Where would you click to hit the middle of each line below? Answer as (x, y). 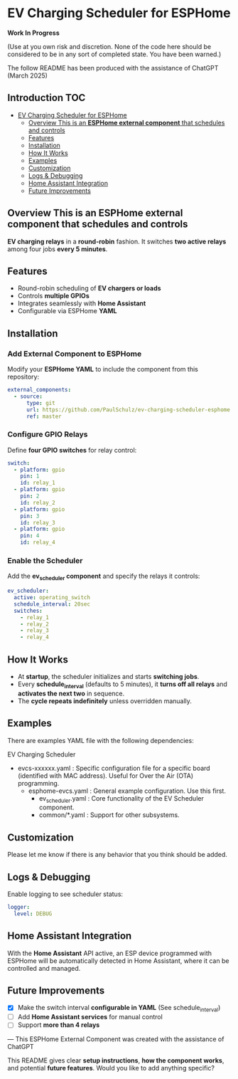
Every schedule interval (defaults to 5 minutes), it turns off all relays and (122, 685)
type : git (40, 403)
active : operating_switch (52, 598)
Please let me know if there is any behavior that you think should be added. (117, 855)
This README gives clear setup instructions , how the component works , (116, 1060)
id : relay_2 (38, 502)
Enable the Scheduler (45, 561)
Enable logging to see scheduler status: (65, 894)
